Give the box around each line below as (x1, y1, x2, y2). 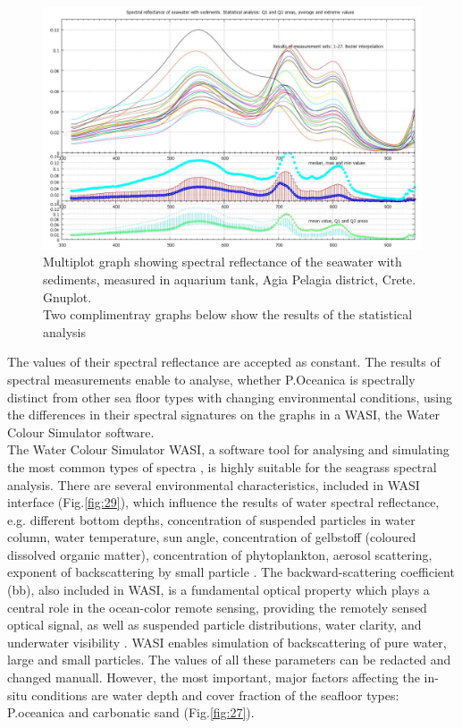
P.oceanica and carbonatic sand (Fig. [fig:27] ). (7, 703, 255, 722)
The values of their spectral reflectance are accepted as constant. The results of (7, 352, 441, 371)
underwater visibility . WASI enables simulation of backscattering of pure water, (7, 632, 447, 651)
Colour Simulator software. (7, 422, 155, 441)
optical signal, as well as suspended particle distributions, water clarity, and (7, 615, 422, 634)
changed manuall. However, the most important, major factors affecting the (7, 668, 420, 687)
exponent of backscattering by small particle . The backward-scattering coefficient (7, 563, 455, 581)
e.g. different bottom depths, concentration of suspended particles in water (7, 510, 416, 529)
